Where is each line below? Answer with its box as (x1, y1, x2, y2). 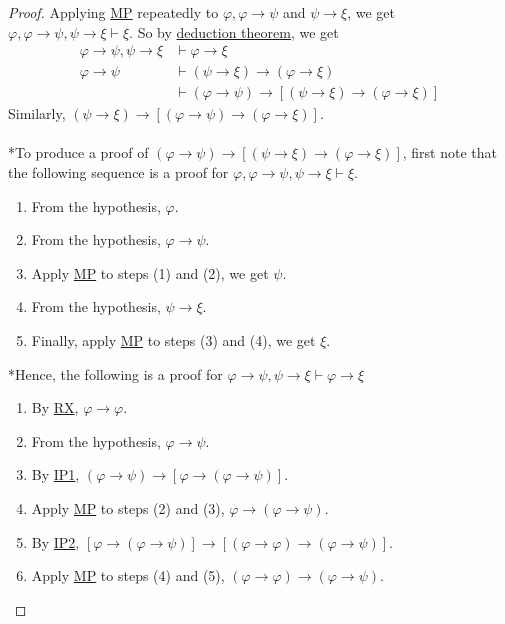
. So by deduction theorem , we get (129, 21, 339, 42)
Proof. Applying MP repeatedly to (8, 2, 219, 22)
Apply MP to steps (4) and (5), (31, 565, 225, 586)
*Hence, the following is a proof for (8, 363, 223, 384)
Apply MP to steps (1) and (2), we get (31, 262, 269, 283)
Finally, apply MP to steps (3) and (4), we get (31, 330, 316, 351)
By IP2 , (31, 531, 80, 552)
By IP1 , (31, 464, 80, 485)
